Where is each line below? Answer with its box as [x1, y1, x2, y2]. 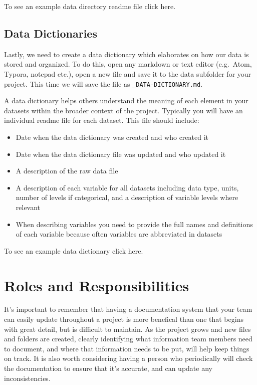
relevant [16, 202, 41, 212]
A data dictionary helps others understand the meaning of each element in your [4, 95, 248, 106]
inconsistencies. [4, 372, 51, 383]
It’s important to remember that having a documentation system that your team [4, 304, 252, 314]
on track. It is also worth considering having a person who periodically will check [4, 353, 253, 363]
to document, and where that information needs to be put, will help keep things [4, 343, 249, 353]
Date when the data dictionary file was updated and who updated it [16, 148, 226, 159]
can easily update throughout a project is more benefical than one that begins [4, 314, 243, 324]
